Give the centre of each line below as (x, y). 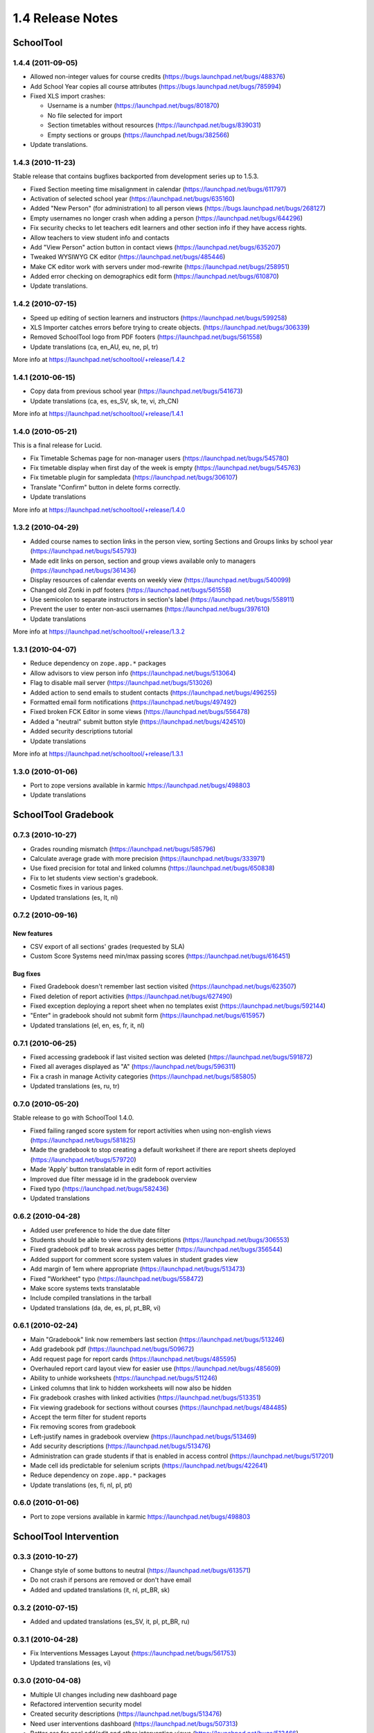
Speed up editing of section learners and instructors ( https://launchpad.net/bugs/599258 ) (159, 317)
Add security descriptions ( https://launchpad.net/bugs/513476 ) (121, 1446)
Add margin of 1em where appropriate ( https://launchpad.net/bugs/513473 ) (137, 1269)
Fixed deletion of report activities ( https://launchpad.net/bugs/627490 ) (131, 996)
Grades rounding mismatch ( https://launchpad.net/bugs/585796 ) (123, 848)
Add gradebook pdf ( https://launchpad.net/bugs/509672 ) (112, 1349)
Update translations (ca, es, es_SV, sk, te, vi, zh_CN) (105, 401)
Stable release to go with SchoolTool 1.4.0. (73, 1118)
